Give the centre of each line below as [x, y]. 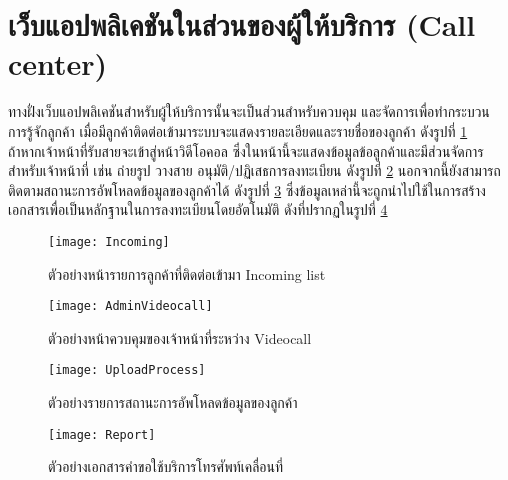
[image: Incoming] [109, 241]
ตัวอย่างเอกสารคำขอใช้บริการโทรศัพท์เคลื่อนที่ [166, 466]
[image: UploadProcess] [127, 370]
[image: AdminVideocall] [130, 306]
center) [58, 63]
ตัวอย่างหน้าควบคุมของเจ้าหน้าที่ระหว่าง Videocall [180, 337]
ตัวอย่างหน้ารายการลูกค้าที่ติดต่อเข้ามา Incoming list [187, 273]
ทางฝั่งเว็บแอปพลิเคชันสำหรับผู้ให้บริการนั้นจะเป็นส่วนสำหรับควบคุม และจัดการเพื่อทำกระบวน [249, 111]
